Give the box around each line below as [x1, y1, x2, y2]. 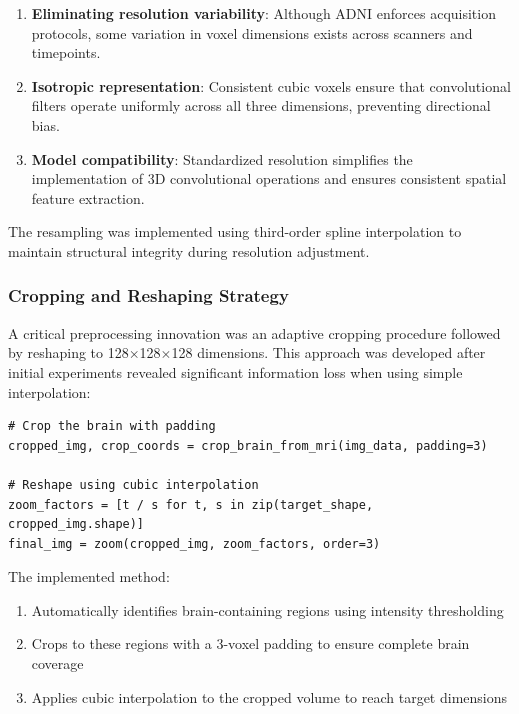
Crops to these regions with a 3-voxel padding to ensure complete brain [31, 633, 470, 654]
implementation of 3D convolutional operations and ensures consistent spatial [31, 168, 507, 189]
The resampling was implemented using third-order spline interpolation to [8, 221, 462, 242]
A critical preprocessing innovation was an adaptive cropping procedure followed [8, 322, 501, 343]
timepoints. [31, 42, 101, 63]
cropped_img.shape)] [8, 517, 145, 532]
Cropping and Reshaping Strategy [8, 283, 289, 308]
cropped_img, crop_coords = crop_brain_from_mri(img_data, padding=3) [8, 438, 488, 453]
